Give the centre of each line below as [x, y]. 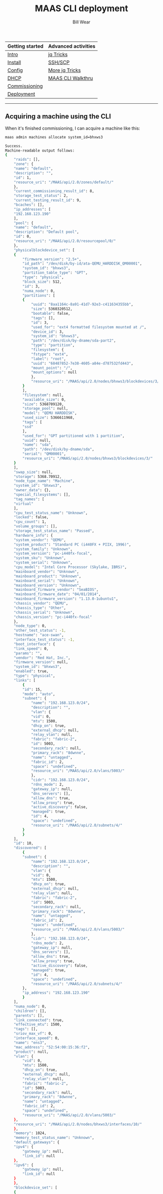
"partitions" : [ [39, 295]
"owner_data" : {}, [32, 490]
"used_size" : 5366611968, [49, 418]
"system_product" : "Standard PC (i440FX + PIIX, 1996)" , [73, 544]
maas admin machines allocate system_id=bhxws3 [54, 137]
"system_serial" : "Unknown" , [43, 563]
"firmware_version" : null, [41, 662]
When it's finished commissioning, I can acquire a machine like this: [73, 128]
